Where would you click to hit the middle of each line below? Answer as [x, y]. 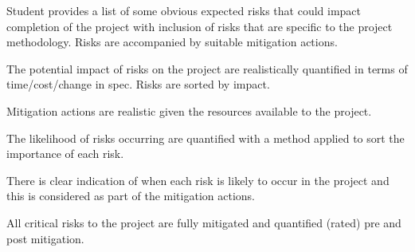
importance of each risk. [65, 154]
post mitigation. [45, 238]
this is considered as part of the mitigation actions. [131, 196]
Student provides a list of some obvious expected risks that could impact [184, 10]
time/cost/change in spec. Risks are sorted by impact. [138, 84]
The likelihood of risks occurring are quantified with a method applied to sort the [206, 138]
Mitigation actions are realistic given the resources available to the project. [189, 110]
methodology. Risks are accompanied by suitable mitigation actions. [172, 42]
